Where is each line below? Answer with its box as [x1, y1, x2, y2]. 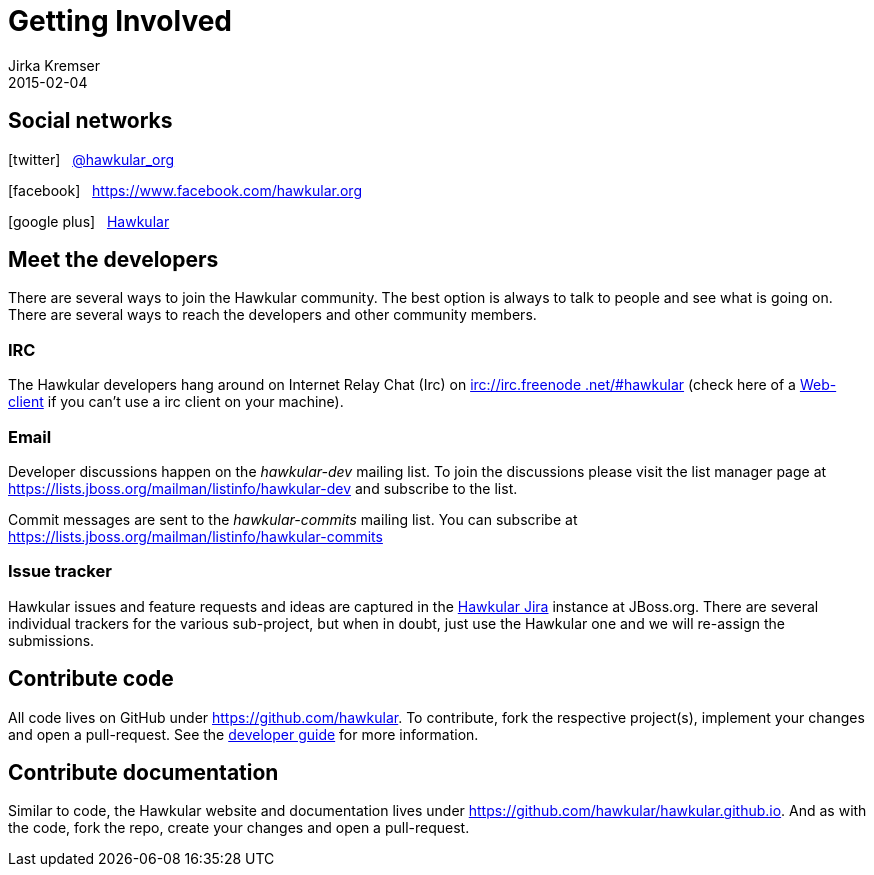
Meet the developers [8, 247, 219, 273]
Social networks [8, 108, 173, 134]
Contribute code [8, 666, 174, 692]
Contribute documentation [8, 759, 279, 785]
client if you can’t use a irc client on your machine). [8, 393, 344, 411]
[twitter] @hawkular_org [8, 150, 175, 168]
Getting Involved [8, 4, 232, 38]
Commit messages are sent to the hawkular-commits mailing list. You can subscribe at [8, 510, 578, 528]
